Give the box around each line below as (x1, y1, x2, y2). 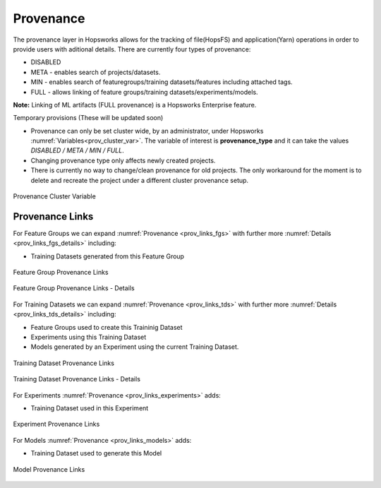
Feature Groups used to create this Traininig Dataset (30, 323, 183, 331)
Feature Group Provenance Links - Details (13, 284, 135, 292)
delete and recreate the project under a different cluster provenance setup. (30, 176, 249, 184)
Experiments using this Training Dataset (30, 333, 147, 342)
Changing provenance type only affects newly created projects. (30, 156, 216, 165)
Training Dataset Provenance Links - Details (13, 375, 141, 383)
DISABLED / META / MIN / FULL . (30, 146, 124, 155)
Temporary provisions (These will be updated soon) (13, 114, 164, 122)
